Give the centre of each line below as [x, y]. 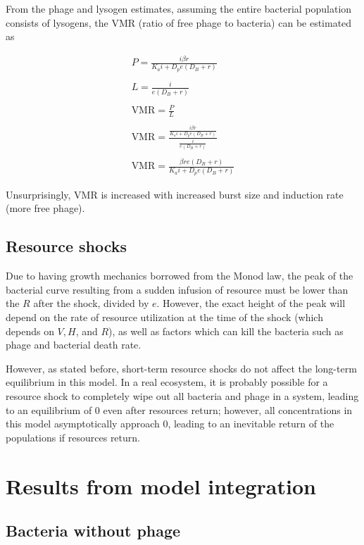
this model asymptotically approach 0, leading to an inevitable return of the [170, 424]
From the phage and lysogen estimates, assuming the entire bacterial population [179, 8]
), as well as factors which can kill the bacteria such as [226, 331]
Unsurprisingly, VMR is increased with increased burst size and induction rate [175, 194]
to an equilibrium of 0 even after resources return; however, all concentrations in [179, 409]
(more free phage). [45, 208]
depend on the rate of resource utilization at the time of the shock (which [164, 317]
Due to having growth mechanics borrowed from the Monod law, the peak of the [180, 276]
